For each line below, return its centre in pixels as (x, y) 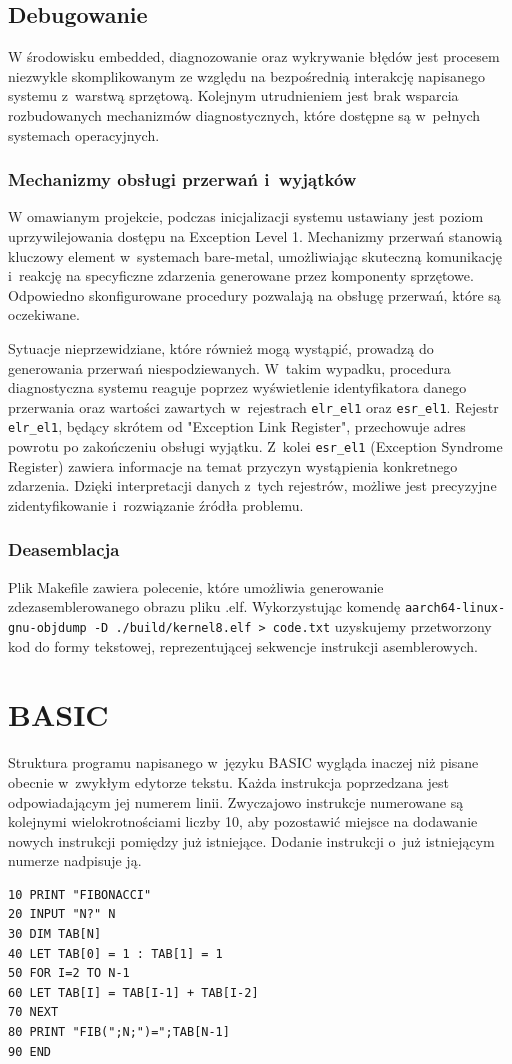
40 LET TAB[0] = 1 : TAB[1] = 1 (115, 953)
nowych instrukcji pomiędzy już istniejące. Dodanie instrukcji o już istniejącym (251, 840)
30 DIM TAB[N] (55, 934)
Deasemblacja (64, 549)
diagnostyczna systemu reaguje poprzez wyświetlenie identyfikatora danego (237, 387)
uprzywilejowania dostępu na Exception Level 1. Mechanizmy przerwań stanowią (255, 235)
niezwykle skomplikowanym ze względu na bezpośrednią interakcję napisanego (247, 75)
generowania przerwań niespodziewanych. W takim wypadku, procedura (229, 367)
